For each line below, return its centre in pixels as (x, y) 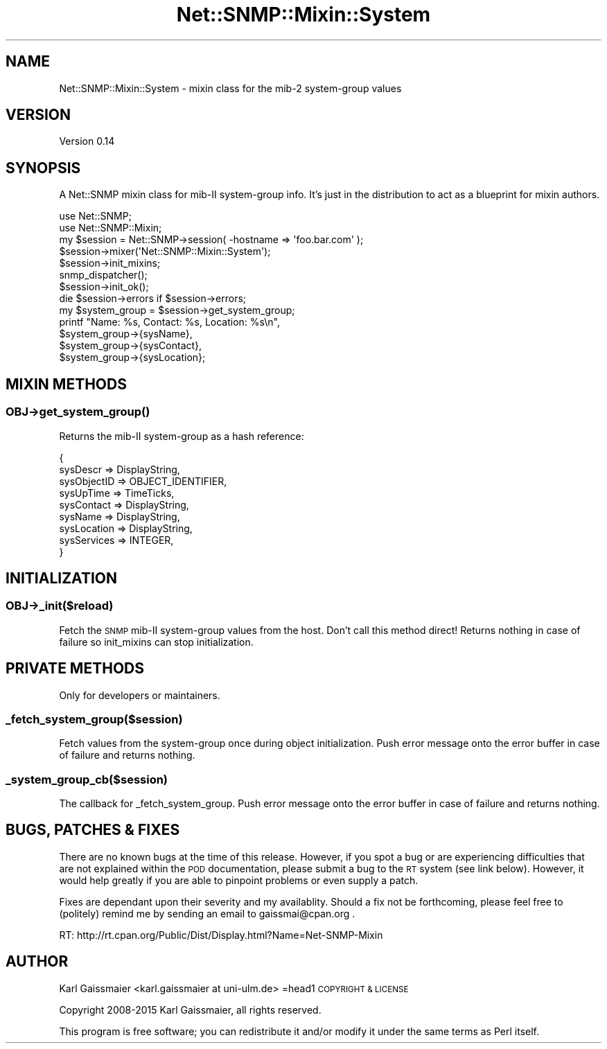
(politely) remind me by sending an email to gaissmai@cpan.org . (207, 913)
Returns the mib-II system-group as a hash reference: (182, 436)
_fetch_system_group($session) (94, 719)
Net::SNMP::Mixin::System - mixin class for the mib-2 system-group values (230, 88)
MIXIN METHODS (66, 384)
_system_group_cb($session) (87, 779)
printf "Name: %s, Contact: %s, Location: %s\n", (170, 322)
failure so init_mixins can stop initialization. (156, 642)
